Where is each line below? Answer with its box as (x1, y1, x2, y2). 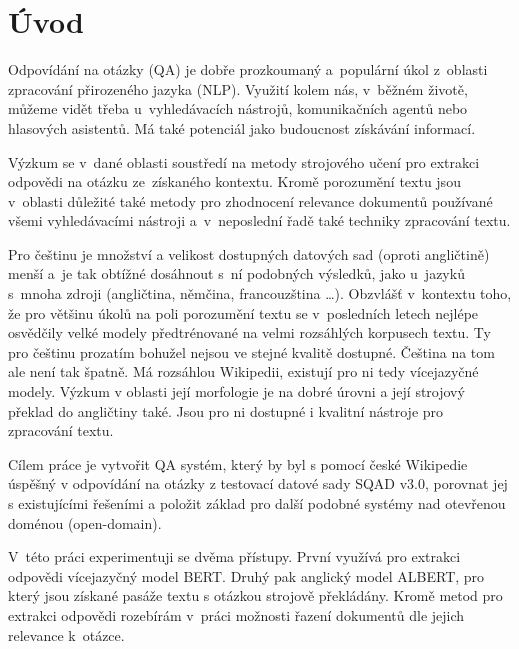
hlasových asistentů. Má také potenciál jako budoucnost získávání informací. (8, 117, 476, 138)
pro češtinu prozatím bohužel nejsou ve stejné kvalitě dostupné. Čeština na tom (8, 341, 495, 362)
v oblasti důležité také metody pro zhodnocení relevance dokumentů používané (8, 190, 493, 211)
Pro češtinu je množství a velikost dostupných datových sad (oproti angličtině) (8, 243, 490, 264)
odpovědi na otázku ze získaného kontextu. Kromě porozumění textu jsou (8, 171, 461, 192)
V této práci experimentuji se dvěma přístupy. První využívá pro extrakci (8, 546, 461, 567)
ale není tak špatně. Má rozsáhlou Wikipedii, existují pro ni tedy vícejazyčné (8, 361, 479, 382)
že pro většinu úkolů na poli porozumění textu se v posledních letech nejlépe (8, 302, 479, 323)
